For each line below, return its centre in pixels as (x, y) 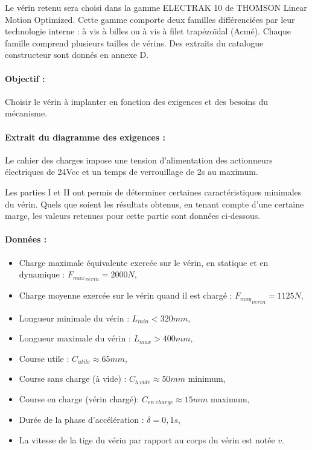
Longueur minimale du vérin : (74, 318)
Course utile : (44, 358)
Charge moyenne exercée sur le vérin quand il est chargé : (126, 295)
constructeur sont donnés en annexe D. (77, 55)
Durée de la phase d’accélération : (81, 420)
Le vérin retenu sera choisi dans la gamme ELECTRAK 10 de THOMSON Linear (156, 7)
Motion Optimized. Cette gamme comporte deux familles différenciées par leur (150, 19)
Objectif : (25, 78)
